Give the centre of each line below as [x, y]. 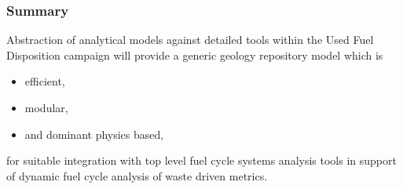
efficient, [45, 81]
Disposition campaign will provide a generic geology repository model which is [195, 55]
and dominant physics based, [94, 134]
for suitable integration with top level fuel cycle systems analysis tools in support [201, 160]
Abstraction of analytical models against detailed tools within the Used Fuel [190, 40]
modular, [46, 107]
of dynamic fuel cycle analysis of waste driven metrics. [137, 175]
